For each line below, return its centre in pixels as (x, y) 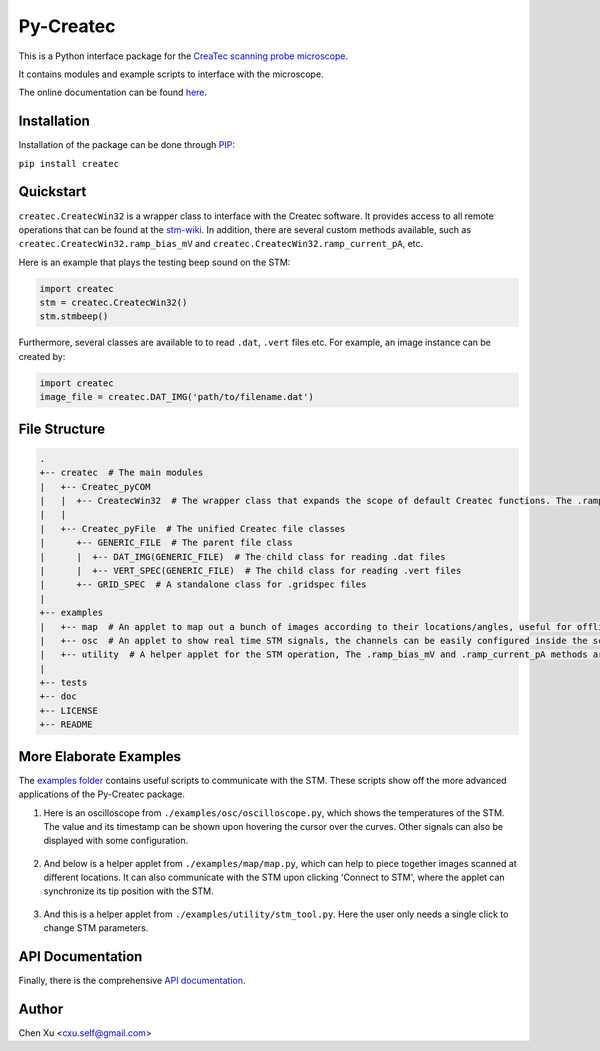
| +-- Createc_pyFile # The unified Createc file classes (192, 528)
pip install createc (69, 163)
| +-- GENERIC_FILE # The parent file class (166, 543)
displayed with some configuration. (116, 841)
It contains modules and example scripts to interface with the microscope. (171, 74)
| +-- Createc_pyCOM (95, 486)
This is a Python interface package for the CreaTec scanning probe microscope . (183, 56)
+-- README (66, 724)
